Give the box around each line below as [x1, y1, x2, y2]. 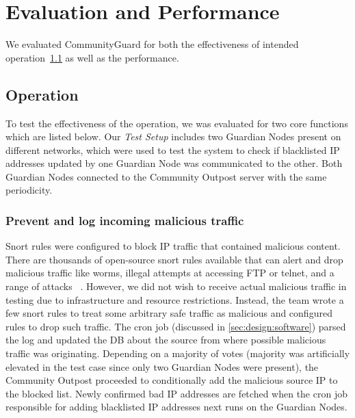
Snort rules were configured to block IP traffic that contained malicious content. [5, 239, 341, 253]
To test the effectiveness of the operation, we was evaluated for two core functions [5, 116, 348, 130]
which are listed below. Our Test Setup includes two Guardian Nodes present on [5, 129, 341, 144]
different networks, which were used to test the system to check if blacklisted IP [5, 142, 340, 157]
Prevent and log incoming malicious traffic [5, 212, 244, 228]
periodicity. [5, 183, 53, 197]
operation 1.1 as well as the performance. [5, 50, 179, 64]
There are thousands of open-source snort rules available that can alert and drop [5, 252, 343, 266]
